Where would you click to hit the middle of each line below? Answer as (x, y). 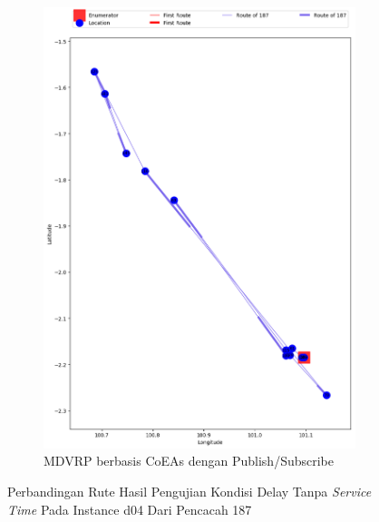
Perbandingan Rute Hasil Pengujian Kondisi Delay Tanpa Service (189, 492)
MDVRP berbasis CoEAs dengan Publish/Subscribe (189, 461)
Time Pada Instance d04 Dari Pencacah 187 (130, 509)
